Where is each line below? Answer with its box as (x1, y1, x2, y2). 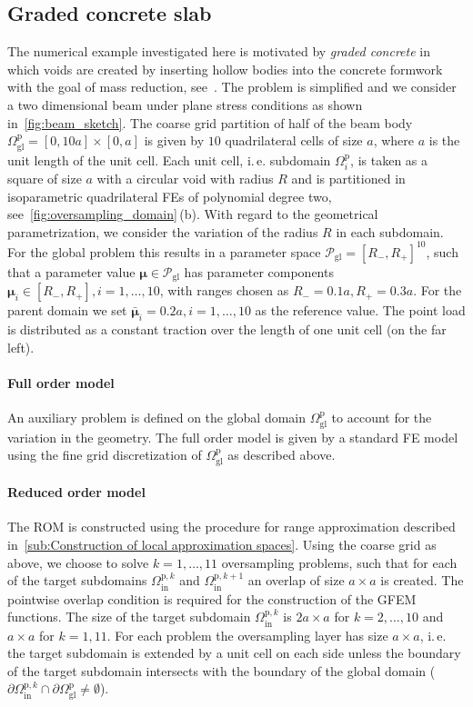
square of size (7, 169, 82, 188)
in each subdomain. (336, 222, 444, 241)
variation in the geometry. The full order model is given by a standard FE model (7, 427, 458, 446)
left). (7, 337, 35, 356)
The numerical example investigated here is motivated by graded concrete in (7, 42, 430, 61)
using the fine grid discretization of (7, 445, 202, 464)
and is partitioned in (291, 169, 406, 188)
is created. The (380, 571, 464, 590)
